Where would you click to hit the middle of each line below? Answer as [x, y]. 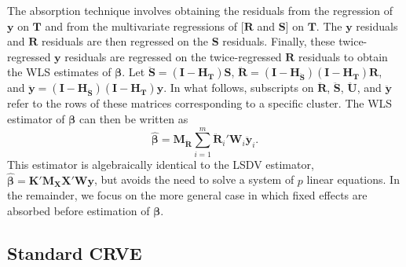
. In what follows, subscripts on [239, 88]
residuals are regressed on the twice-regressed [173, 56]
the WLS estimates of [59, 72]
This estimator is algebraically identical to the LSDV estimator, [161, 164]
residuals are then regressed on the [124, 41]
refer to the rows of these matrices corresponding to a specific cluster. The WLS [200, 103]
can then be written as [134, 118]
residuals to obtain [343, 56]
